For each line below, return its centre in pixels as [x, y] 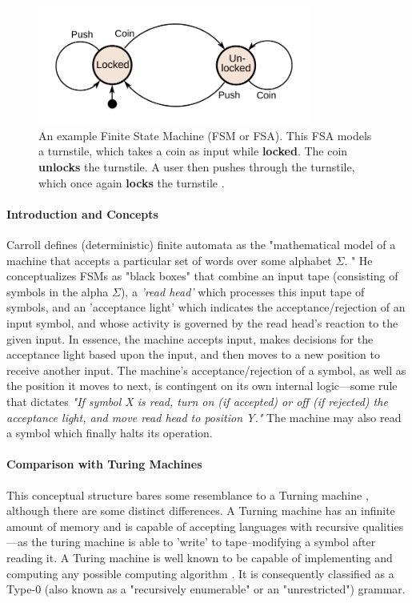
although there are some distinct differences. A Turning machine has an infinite [201, 511]
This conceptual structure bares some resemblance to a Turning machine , [188, 494]
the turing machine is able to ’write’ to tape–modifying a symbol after [204, 542]
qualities [383, 526]
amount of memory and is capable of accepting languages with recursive [183, 526]
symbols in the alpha [58, 291]
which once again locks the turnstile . [132, 182]
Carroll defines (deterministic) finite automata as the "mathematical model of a [201, 245]
